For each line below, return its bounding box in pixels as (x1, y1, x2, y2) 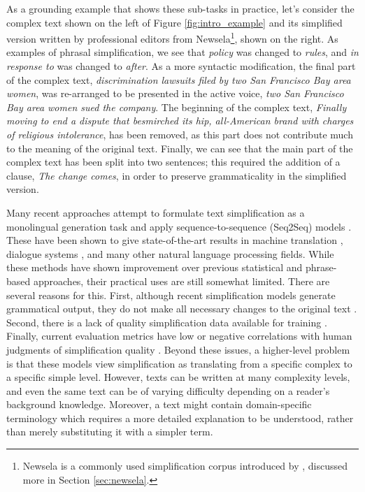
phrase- (305, 260, 337, 275)
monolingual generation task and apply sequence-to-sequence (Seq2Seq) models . (6, 219, 352, 233)
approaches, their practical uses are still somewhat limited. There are (33, 273, 330, 288)
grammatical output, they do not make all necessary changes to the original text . (6, 301, 357, 316)
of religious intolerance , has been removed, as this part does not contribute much (6, 127, 353, 141)
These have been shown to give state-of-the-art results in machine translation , (6, 233, 343, 247)
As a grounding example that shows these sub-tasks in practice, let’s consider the (6, 1, 355, 15)
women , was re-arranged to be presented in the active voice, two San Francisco (6, 86, 344, 101)
